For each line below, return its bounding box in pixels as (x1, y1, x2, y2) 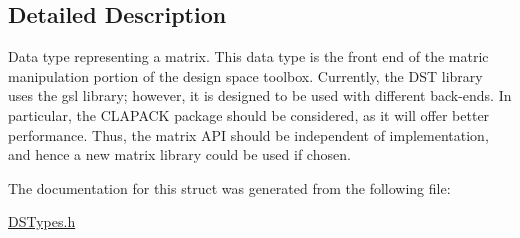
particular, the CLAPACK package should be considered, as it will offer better (8, 104, 490, 125)
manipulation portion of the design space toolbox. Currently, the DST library (8, 65, 483, 86)
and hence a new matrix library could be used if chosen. (8, 144, 351, 165)
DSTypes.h (8, 211, 76, 232)
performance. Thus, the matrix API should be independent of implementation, (8, 124, 489, 145)
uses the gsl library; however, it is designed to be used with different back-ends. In (8, 85, 512, 106)
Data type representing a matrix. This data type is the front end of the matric (8, 46, 489, 67)
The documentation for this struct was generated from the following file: (8, 177, 451, 198)
